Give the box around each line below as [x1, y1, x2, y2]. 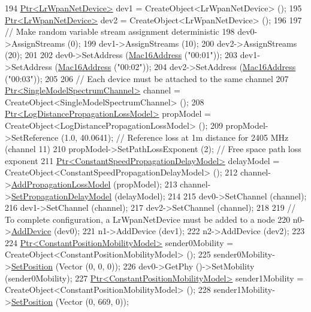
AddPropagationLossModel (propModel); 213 [11, 177, 177, 190]
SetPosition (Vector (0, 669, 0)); [11, 295, 129, 307]
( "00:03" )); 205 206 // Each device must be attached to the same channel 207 [5, 72, 289, 84]
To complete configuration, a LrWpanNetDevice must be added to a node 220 [5, 213, 291, 225]
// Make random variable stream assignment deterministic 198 [5, 25, 235, 38]
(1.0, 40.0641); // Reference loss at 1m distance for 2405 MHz [61, 131, 289, 143]
